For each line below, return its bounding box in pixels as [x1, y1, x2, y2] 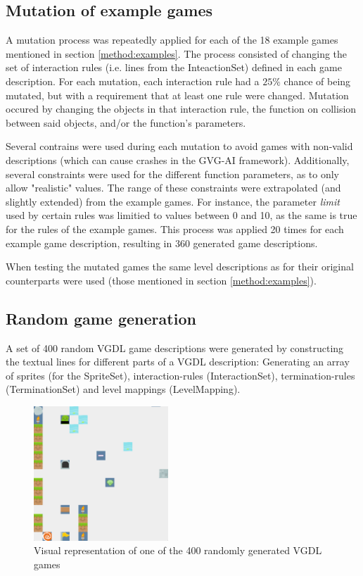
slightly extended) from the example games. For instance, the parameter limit [6, 194, 340, 208]
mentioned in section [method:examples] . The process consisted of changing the [6, 46, 348, 61]
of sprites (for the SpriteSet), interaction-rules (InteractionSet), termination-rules [6, 368, 355, 382]
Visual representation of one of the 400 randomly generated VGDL [34, 543, 322, 558]
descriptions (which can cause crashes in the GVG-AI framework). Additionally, [6, 152, 350, 167]
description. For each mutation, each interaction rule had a [6, 73, 260, 88]
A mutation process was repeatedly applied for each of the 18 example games [6, 32, 338, 47]
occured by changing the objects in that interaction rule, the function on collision [6, 101, 357, 116]
